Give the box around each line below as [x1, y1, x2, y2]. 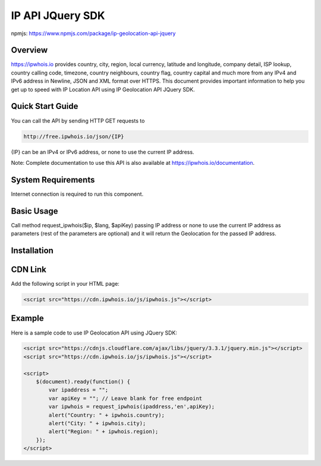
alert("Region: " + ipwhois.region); [48, 429, 159, 435]
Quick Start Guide [11, 101, 78, 111]
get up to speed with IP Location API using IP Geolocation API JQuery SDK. [11, 86, 196, 93]
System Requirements [11, 174, 95, 184]
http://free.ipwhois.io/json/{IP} [23, 133, 124, 140]
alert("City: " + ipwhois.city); [48, 420, 146, 427]
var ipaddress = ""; [48, 387, 109, 393]
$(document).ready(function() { [36, 379, 131, 385]
